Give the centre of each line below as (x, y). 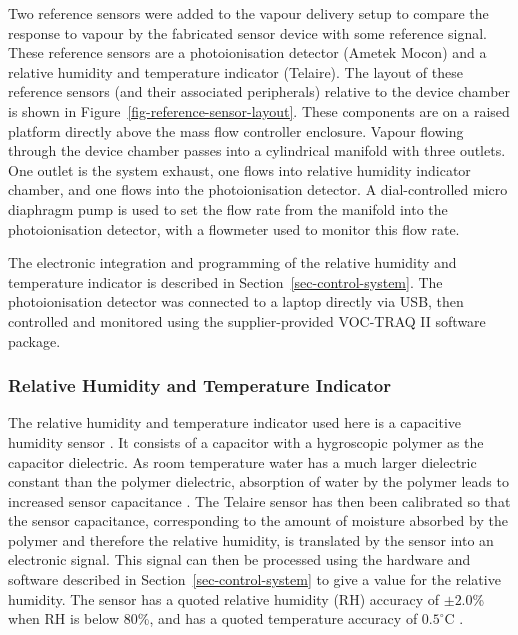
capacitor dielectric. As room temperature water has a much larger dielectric (242, 461)
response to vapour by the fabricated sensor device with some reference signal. (247, 32)
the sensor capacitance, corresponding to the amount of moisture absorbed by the (258, 520)
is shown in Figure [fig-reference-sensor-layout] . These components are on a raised (259, 110)
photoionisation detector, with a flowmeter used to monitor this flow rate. (234, 228)
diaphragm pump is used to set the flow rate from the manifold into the (228, 208)
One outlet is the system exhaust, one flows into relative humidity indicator (239, 169)
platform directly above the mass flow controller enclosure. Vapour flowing (236, 130)
